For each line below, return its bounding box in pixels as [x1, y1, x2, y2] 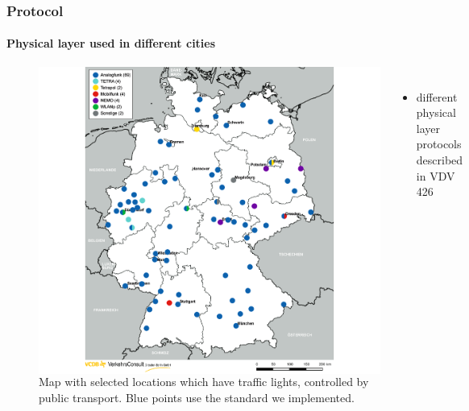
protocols [416, 135, 462, 152]
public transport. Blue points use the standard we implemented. [39, 388, 355, 405]
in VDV [416, 167, 455, 184]
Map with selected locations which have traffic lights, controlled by [39, 372, 369, 389]
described [416, 152, 463, 168]
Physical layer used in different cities [6, 35, 216, 52]
